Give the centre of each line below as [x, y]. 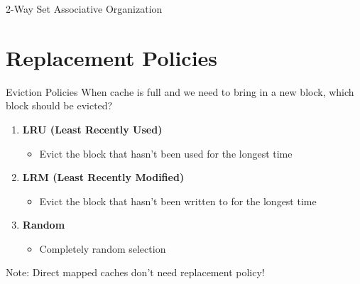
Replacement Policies [112, 57]
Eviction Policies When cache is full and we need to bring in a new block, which [180, 91]
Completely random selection [103, 248]
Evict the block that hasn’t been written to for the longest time [178, 201]
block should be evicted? [59, 105]
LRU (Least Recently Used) [92, 129]
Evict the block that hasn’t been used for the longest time [166, 153]
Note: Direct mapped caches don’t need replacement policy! [135, 272]
